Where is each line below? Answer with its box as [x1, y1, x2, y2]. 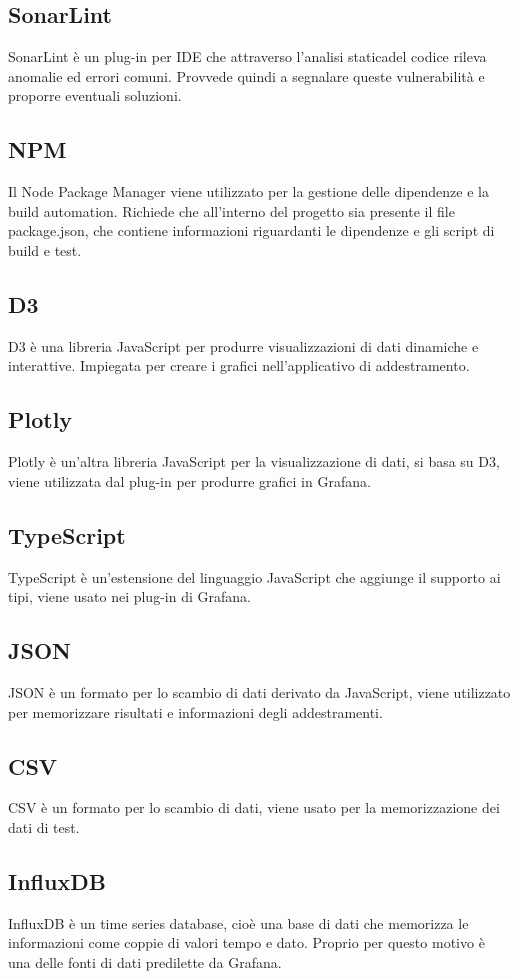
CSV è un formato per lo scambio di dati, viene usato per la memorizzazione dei [8, 797, 500, 818]
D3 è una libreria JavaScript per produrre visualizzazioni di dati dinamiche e [8, 335, 479, 356]
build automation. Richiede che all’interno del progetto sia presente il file [8, 200, 455, 221]
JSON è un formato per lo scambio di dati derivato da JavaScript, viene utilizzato [8, 681, 511, 702]
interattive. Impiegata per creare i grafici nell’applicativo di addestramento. [8, 355, 470, 376]
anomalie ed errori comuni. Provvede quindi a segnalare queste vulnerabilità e [8, 65, 485, 86]
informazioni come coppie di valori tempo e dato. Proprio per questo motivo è [8, 932, 485, 953]
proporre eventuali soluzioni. [8, 85, 182, 106]
